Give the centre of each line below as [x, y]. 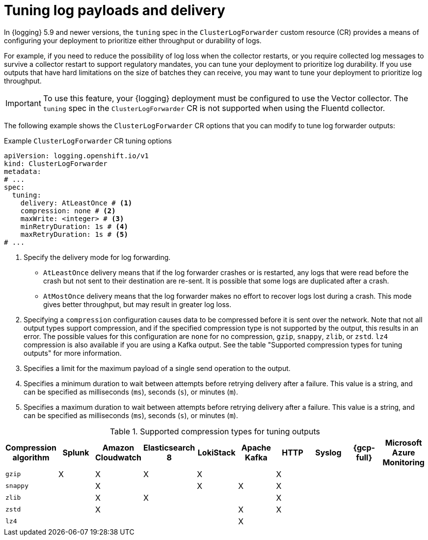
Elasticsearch [169, 447]
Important [23, 103]
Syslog [328, 452]
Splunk [76, 452]
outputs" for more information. [73, 353]
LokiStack [216, 452]
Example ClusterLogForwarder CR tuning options [88, 141]
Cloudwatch [118, 457]
